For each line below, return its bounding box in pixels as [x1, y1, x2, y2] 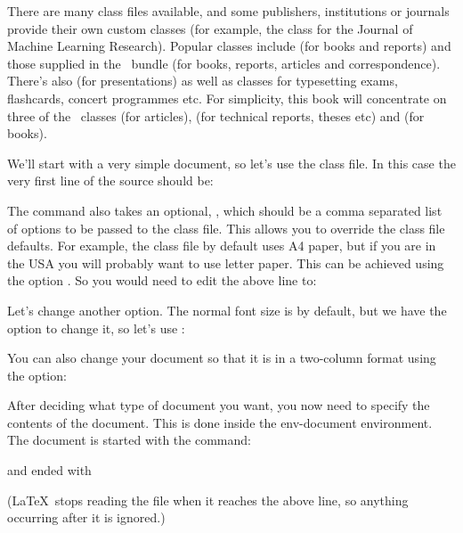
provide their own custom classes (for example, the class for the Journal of [7, 19, 413, 37]
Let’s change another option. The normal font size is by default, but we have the [7, 300, 447, 319]
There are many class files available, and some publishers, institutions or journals [7, 2, 450, 20]
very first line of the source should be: [7, 171, 214, 190]
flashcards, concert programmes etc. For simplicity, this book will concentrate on [7, 88, 447, 107]
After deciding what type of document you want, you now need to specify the [7, 396, 430, 414]
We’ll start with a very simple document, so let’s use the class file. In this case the [7, 153, 456, 172]
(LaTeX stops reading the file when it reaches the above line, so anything [7, 490, 409, 509]
